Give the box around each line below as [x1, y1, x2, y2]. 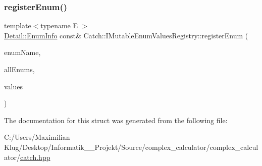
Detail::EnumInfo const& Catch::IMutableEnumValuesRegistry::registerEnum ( [4, 30, 248, 40]
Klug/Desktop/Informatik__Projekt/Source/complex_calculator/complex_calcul [4, 141, 258, 152]
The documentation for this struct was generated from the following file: [4, 115, 228, 125]
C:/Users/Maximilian [4, 132, 70, 142]
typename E [40, 20, 78, 31]
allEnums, [4, 64, 35, 74]
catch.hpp [20, 151, 50, 162]
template [4, 20, 31, 31]
